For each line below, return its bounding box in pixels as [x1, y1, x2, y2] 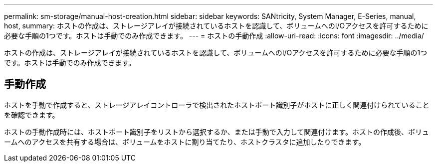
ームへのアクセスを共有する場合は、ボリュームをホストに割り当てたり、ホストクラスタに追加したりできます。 [4, 137, 366, 146]
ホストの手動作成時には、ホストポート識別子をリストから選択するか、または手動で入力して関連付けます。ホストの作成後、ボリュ [4, 127, 429, 136]
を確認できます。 [4, 110, 59, 119]
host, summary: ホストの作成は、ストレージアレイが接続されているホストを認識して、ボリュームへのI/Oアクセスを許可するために [4, 21, 429, 30]
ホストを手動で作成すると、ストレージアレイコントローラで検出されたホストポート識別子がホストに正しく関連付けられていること [4, 100, 430, 109]
